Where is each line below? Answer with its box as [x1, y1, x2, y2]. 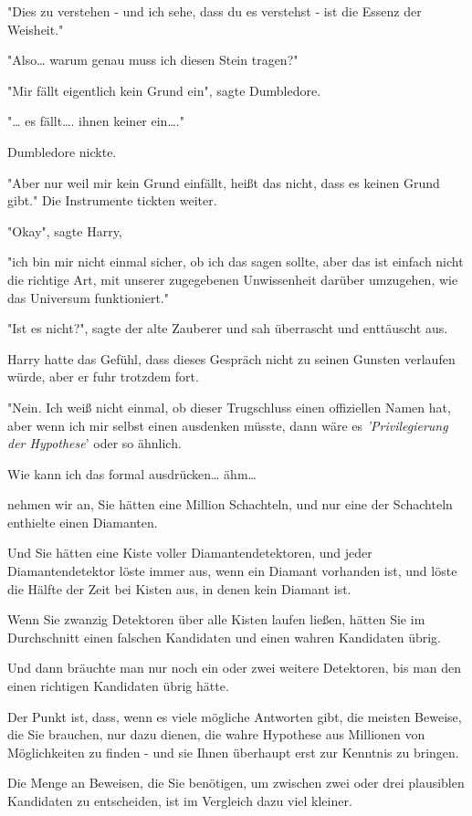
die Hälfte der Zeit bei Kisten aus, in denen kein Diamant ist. [7, 579, 351, 598]
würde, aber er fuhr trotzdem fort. [7, 367, 199, 386]
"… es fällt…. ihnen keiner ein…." [7, 111, 184, 131]
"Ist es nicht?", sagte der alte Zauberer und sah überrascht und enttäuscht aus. [7, 319, 448, 338]
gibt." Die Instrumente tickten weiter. [7, 191, 217, 210]
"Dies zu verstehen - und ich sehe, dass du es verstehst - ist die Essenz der [7, 2, 422, 20]
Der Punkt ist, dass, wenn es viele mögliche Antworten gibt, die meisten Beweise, [7, 706, 462, 726]
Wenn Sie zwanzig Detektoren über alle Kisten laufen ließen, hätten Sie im [7, 610, 425, 629]
